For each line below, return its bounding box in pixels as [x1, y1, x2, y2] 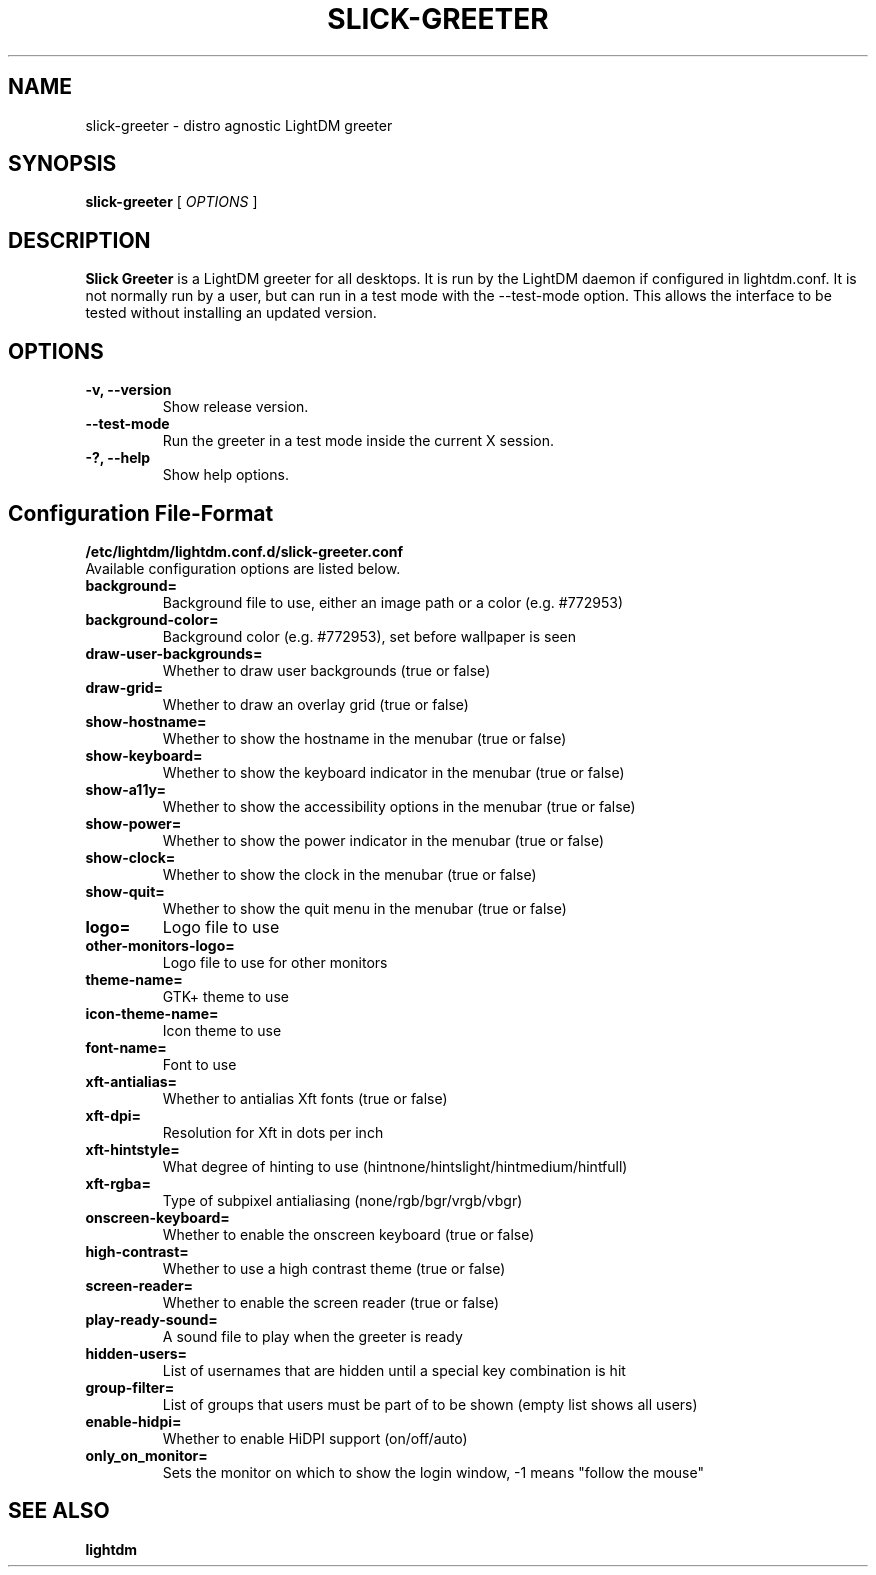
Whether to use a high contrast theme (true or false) [162, 1259, 506, 1277]
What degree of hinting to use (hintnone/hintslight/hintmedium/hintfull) [162, 1157, 628, 1175]
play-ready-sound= [85, 1310, 218, 1328]
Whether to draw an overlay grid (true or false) [162, 695, 469, 713]
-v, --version [85, 381, 172, 399]
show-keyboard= [85, 746, 203, 764]
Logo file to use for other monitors [162, 953, 388, 971]
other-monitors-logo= [85, 936, 235, 954]
